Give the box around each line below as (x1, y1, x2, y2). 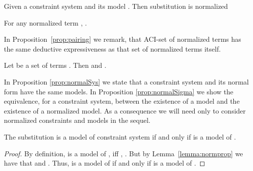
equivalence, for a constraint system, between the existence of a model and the (4, 96, 240, 106)
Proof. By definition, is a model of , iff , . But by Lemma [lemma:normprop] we (4, 148, 243, 158)
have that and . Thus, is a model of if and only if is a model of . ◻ (4, 158, 205, 168)
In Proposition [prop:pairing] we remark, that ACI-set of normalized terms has (4, 34, 241, 44)
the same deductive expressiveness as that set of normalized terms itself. (4, 43, 221, 54)
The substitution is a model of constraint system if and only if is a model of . (4, 131, 236, 142)
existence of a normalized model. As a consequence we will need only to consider (4, 105, 246, 115)
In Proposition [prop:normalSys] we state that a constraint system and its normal (4, 76, 249, 86)
